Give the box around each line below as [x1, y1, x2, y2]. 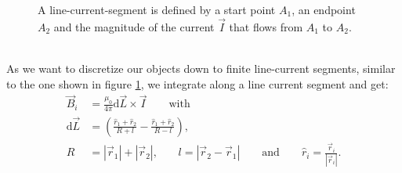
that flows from [229, 18, 303, 34]
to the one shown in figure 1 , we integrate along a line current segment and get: [6, 75, 389, 92]
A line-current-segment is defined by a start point [38, 2, 276, 17]
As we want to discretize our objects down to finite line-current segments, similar [6, 60, 396, 76]
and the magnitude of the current [53, 18, 215, 34]
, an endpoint [292, 2, 356, 17]
